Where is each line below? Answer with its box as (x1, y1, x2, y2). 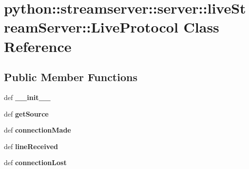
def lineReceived (4, 141, 58, 151)
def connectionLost (4, 157, 67, 168)
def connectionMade (4, 125, 71, 135)
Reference (4, 36, 72, 56)
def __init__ (4, 92, 51, 102)
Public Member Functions (4, 69, 137, 84)
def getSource (4, 108, 49, 118)
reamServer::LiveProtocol (4, 17, 178, 37)
